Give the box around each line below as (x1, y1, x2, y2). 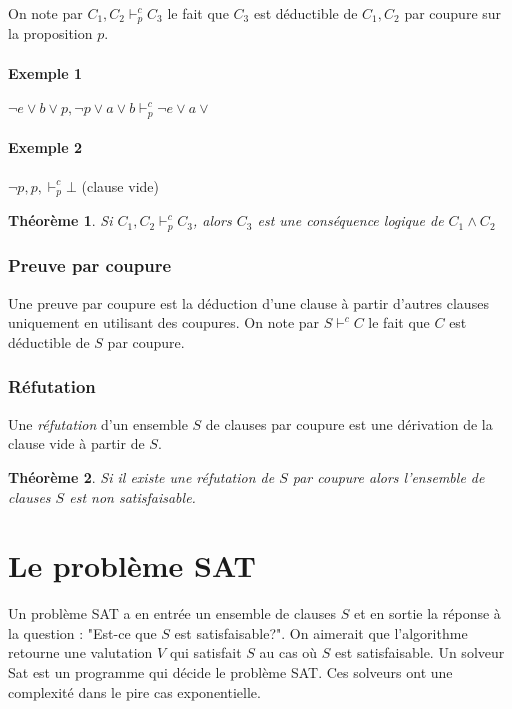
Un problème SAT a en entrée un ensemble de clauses (8, 603, 337, 624)
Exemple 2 (8, 137, 83, 158)
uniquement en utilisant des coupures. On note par (8, 312, 320, 333)
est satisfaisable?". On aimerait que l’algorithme (174, 622, 468, 643)
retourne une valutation (8, 642, 153, 663)
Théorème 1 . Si (8, 210, 113, 231)
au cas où (259, 642, 318, 663)
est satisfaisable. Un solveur (335, 642, 505, 663)
